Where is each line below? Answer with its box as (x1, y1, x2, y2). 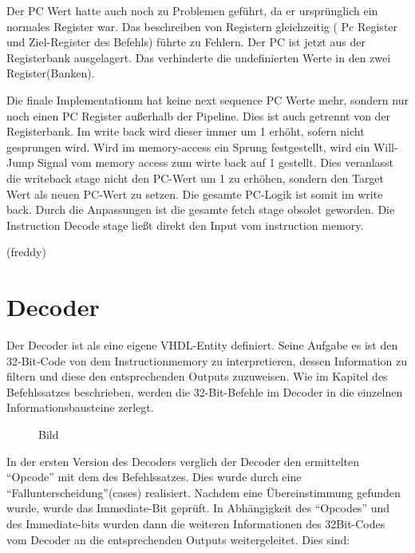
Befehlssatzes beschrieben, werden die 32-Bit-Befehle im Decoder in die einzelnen (6, 383, 403, 400)
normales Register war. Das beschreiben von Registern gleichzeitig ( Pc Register (6, 18, 398, 34)
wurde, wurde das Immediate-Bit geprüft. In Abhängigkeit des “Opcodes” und (6, 500, 390, 516)
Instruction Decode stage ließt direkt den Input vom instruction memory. (6, 216, 364, 233)
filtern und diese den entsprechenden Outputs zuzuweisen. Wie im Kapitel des (6, 368, 388, 385)
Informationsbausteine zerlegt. (6, 399, 154, 416)
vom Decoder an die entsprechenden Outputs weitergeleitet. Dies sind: (6, 531, 350, 547)
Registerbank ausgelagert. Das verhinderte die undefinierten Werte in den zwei (6, 49, 391, 65)
